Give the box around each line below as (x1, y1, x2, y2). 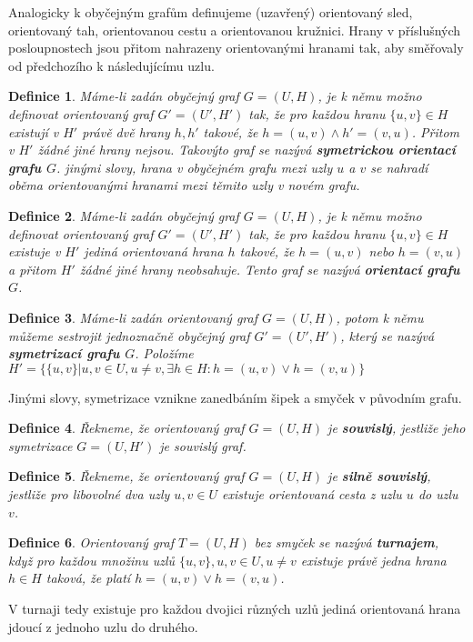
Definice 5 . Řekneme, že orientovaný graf (8, 466, 245, 486)
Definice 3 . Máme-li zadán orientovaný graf (8, 307, 258, 326)
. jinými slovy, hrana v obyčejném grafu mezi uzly (56, 157, 333, 176)
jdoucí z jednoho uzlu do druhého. (8, 617, 198, 636)
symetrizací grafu (8, 344, 120, 363)
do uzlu (418, 485, 458, 504)
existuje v (8, 242, 61, 261)
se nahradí (370, 157, 428, 176)
